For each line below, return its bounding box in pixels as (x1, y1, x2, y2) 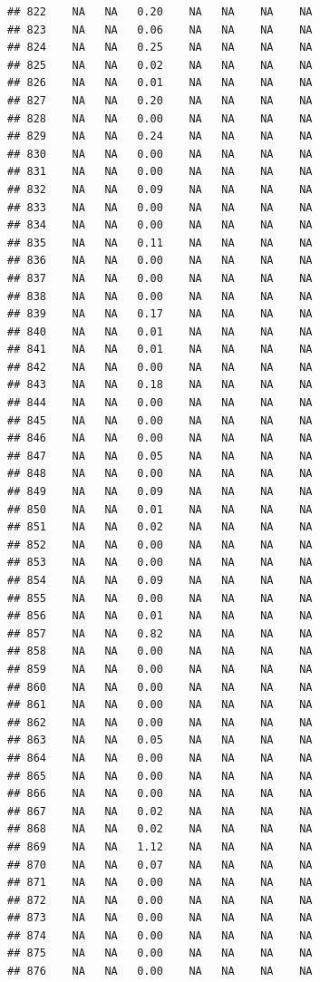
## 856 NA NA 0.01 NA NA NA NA (7, 609, 313, 623)
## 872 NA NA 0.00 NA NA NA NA (7, 893, 313, 907)
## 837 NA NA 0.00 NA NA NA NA (7, 271, 313, 285)
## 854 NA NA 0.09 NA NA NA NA (7, 574, 313, 587)
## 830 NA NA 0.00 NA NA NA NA (7, 147, 313, 160)
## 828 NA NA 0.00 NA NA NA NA (7, 112, 313, 125)
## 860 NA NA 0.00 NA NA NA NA (7, 680, 313, 694)
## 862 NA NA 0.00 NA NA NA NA (7, 715, 313, 729)
